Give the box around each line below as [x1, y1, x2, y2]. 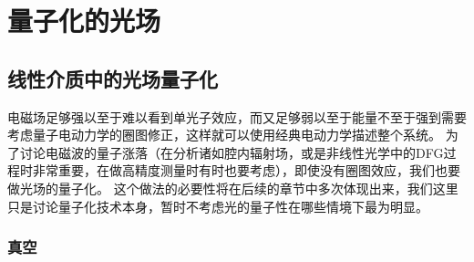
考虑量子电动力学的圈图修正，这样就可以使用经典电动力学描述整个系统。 [7, 125, 441, 144]
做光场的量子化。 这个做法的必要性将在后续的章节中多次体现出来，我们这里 [7, 178, 459, 197]
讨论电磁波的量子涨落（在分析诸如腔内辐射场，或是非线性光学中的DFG [19, 142, 444, 162]
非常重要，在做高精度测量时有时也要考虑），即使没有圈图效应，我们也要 [32, 161, 460, 180]
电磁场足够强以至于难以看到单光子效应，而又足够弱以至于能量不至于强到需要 [7, 107, 467, 126]
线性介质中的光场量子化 [7, 64, 218, 92]
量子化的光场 [7, 2, 161, 39]
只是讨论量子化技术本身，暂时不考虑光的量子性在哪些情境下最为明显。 [7, 196, 428, 215]
